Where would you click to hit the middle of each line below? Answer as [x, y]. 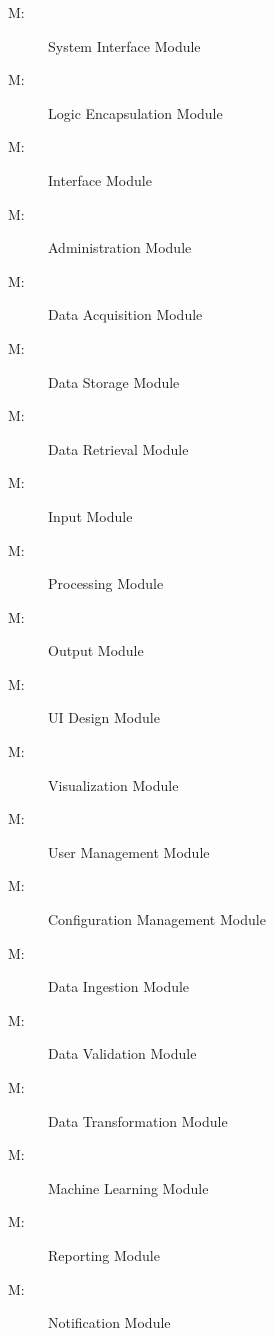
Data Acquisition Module [125, 314]
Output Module [96, 650]
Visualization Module [113, 784]
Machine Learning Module [128, 1187]
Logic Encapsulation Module [135, 112]
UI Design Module [104, 717]
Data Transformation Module [138, 1120]
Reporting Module [104, 1254]
